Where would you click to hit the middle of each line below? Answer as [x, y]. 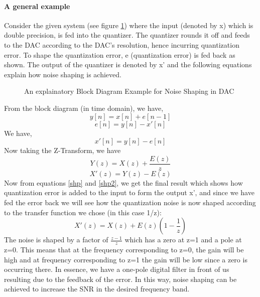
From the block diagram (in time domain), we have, [84, 108]
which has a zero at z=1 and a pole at [183, 240]
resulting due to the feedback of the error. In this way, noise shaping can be [120, 279]
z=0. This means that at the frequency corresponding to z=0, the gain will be [124, 249]
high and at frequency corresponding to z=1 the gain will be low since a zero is [126, 259]
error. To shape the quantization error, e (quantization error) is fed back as [120, 54]
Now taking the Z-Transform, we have [62, 150]
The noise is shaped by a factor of [56, 240]
